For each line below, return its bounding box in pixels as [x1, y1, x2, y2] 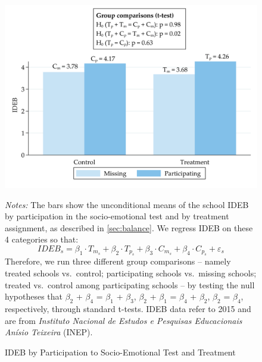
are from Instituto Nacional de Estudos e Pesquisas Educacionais [5, 314, 242, 326]
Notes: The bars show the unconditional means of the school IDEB [5, 198, 249, 210]
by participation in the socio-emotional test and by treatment [5, 210, 229, 222]
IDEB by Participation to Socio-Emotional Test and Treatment [5, 345, 236, 358]
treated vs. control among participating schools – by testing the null [5, 278, 255, 291]
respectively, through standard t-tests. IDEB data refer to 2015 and [5, 303, 251, 315]
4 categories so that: [5, 233, 79, 245]
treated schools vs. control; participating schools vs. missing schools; [5, 267, 257, 279]
